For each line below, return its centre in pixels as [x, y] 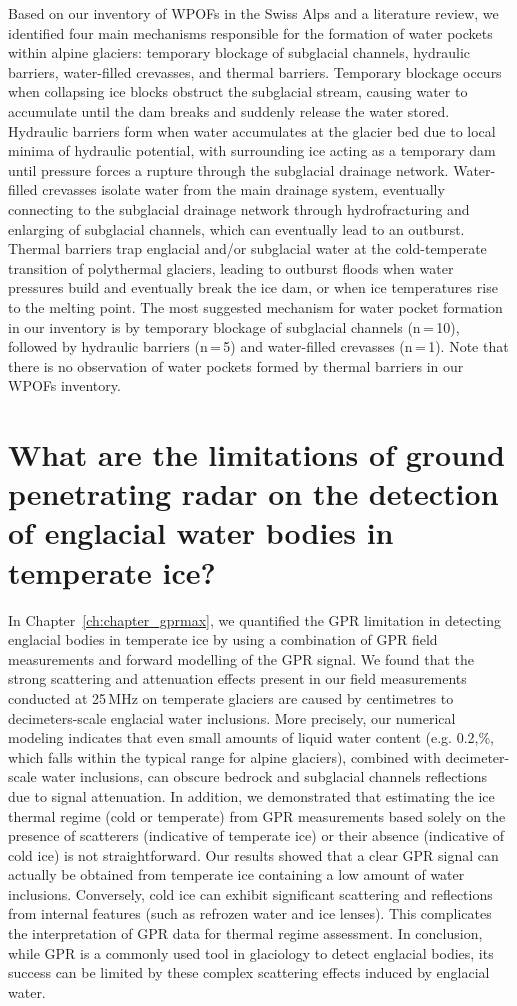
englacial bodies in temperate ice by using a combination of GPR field [223, 639]
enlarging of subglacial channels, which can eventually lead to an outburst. [236, 228]
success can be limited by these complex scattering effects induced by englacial [249, 972]
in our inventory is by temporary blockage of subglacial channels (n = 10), [234, 326]
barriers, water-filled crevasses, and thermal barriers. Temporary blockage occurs [255, 71]
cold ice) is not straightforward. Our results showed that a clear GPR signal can [253, 854]
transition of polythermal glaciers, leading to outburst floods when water [231, 267]
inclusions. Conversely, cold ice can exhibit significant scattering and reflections [250, 893]
